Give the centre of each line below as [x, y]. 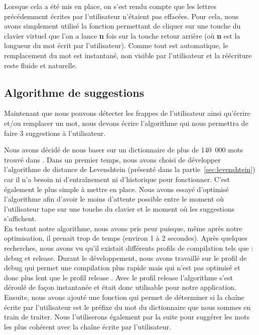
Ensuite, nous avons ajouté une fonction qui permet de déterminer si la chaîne [124, 297]
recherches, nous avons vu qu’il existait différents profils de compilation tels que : [129, 248]
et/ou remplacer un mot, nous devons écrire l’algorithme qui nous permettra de [126, 123]
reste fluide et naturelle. [41, 65]
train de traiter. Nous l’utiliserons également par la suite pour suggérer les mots [127, 317]
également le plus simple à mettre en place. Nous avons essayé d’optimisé [116, 189]
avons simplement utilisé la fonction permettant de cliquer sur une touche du [122, 26]
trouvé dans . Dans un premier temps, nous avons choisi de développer [112, 159]
